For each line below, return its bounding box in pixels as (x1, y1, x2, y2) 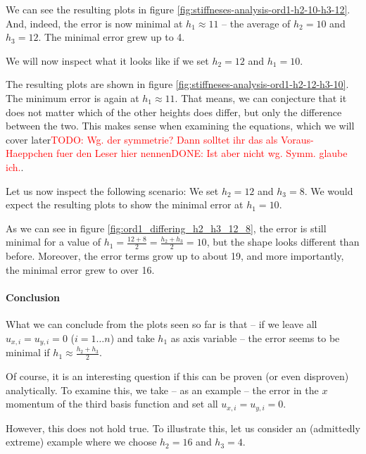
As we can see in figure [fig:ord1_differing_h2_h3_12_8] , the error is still (6, 220, 327, 235)
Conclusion (6, 289, 61, 304)
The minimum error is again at (6, 90, 139, 105)
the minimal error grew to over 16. (6, 262, 155, 277)
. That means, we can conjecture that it (175, 90, 347, 105)
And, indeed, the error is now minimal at (6, 15, 183, 30)
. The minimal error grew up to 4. (38, 30, 185, 44)
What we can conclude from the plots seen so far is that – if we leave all (6, 317, 317, 332)
